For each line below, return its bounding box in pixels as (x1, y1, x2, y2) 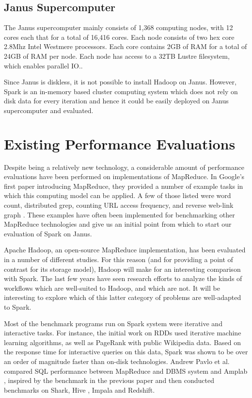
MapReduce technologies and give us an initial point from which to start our (4, 219, 232, 229)
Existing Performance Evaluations (4, 133, 236, 153)
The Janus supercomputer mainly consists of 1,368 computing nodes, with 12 (4, 22, 233, 33)
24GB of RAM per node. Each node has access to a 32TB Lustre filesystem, (4, 50, 230, 61)
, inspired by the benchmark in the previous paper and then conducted (4, 375, 214, 385)
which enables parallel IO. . (4, 60, 83, 70)
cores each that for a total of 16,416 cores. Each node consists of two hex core (4, 32, 235, 42)
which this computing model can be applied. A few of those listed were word (4, 190, 231, 200)
